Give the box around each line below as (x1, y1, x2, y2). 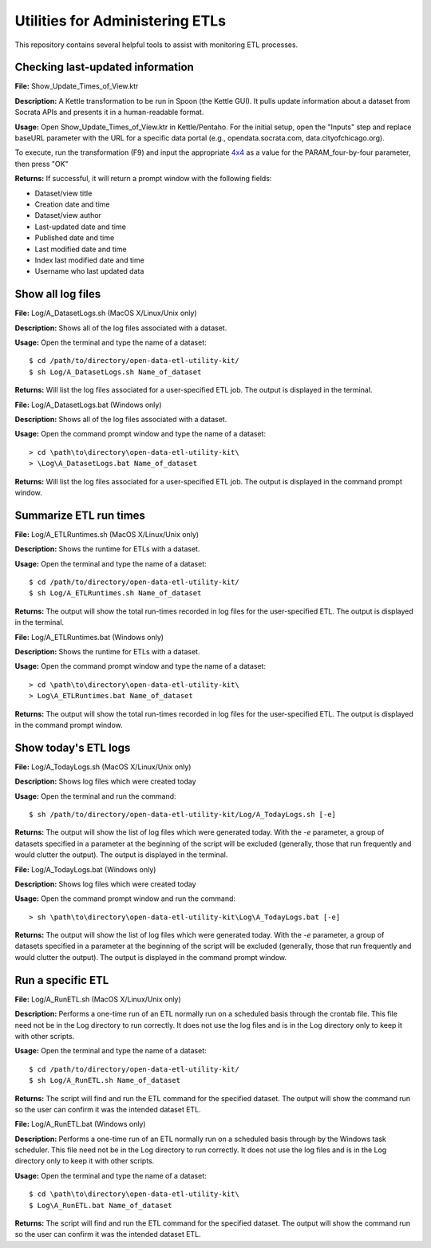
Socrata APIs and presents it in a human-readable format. (14, 108, 204, 117)
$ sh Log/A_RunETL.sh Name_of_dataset (29, 1076, 181, 1085)
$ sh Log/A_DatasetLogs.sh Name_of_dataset (29, 367, 202, 377)
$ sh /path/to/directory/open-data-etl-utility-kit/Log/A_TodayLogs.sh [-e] (29, 810, 337, 819)
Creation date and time (34, 199, 111, 209)
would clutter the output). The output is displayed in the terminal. (14, 850, 228, 859)
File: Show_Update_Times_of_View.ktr (14, 81, 139, 91)
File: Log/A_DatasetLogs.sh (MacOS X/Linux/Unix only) (14, 308, 197, 318)
